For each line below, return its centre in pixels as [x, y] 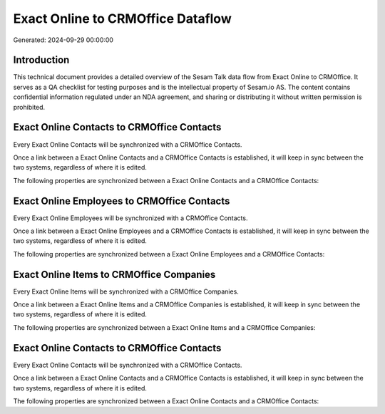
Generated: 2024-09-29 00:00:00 [63, 40]
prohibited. [29, 107]
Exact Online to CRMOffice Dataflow [122, 19]
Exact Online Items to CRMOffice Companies [114, 274]
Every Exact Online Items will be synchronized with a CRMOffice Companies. [126, 291]
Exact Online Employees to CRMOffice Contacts [122, 201]
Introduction [41, 60]
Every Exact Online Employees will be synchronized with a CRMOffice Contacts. [130, 218]
